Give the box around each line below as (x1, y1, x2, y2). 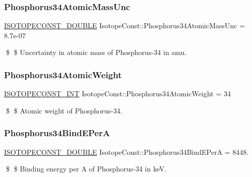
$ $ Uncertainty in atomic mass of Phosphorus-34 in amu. (6, 47, 187, 57)
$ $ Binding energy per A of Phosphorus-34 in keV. (6, 163, 167, 174)
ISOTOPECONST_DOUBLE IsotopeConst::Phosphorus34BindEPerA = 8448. (4, 146, 249, 157)
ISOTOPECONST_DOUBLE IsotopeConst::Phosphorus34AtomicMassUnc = (4, 20, 245, 31)
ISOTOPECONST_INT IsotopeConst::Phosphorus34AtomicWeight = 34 (4, 88, 231, 99)
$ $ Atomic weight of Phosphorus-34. (6, 105, 123, 115)
